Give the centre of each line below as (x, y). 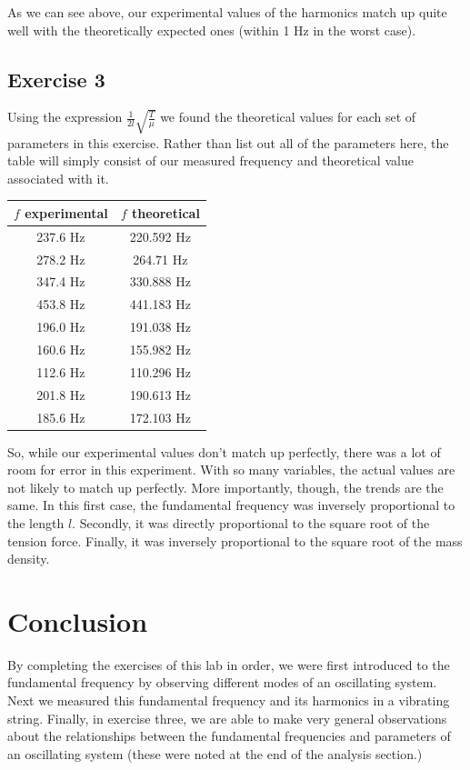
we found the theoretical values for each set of (288, 117)
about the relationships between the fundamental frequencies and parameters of (229, 736)
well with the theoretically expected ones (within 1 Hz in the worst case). (212, 30)
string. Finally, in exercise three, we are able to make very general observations (227, 718)
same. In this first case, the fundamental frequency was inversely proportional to (231, 505)
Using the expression (65, 117)
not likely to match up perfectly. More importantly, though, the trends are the (225, 487)
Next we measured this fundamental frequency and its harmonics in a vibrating (229, 700)
